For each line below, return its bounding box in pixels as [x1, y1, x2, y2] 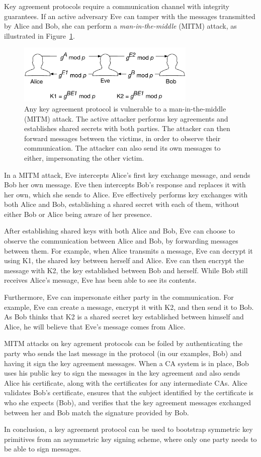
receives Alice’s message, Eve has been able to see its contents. [4, 275, 197, 285]
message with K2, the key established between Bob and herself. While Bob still [4, 265, 248, 275]
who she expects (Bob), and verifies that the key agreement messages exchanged [4, 397, 251, 407]
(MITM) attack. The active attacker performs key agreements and [24, 113, 228, 124]
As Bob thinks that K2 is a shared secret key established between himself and [4, 311, 244, 322]
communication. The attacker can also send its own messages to [24, 143, 221, 153]
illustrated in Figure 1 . [4, 30, 75, 41]
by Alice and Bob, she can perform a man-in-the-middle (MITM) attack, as [4, 21, 237, 31]
